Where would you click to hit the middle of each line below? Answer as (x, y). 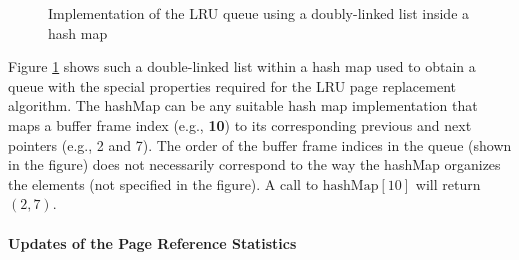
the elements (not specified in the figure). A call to (163, 183)
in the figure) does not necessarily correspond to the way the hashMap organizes (254, 164)
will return (448, 183)
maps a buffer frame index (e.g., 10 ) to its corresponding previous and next (240, 124)
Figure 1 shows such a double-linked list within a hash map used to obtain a (242, 66)
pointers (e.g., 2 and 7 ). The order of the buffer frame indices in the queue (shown (260, 144)
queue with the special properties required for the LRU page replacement (232, 85)
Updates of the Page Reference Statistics (152, 242)
